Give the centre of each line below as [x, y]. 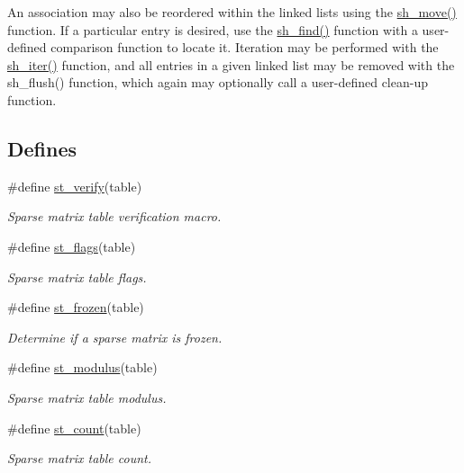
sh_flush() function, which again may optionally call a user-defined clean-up [218, 82]
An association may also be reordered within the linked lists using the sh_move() [232, 12]
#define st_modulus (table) [82, 367]
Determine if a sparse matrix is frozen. [115, 337]
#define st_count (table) [74, 428]
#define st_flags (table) [72, 246]
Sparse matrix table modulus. [87, 397]
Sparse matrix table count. [80, 458]
